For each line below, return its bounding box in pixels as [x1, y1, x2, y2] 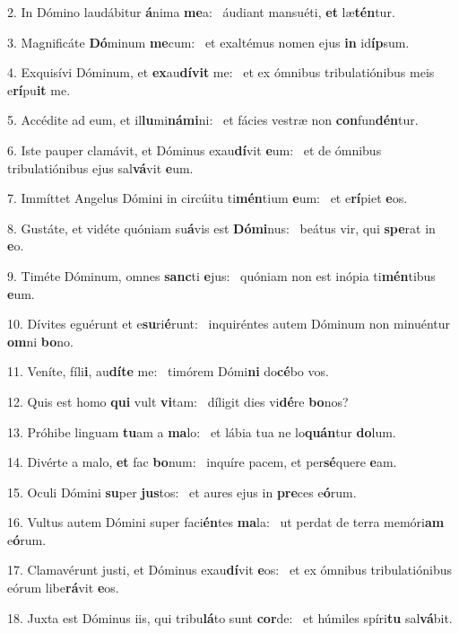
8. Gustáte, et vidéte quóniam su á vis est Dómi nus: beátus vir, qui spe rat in [7, 218, 436, 237]
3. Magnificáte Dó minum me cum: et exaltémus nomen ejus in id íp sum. [7, 32, 410, 51]
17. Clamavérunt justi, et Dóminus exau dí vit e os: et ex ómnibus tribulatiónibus [7, 560, 452, 579]
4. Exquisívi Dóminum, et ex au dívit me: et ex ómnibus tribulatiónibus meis [7, 63, 435, 82]
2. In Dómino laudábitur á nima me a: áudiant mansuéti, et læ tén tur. [7, 3, 395, 21]
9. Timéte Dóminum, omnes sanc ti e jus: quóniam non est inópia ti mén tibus [7, 266, 436, 285]
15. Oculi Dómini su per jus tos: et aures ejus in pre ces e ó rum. [7, 482, 357, 501]
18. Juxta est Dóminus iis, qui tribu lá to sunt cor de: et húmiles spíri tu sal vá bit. [7, 608, 453, 627]
